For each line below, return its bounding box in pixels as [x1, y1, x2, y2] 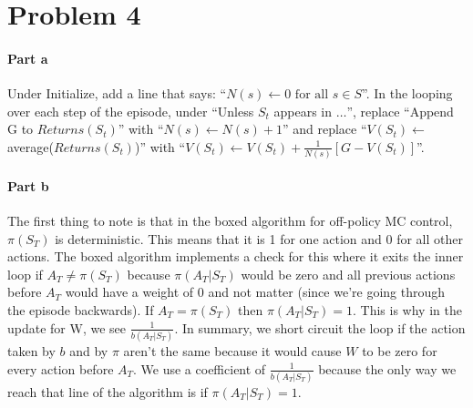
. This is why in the [353, 301, 462, 320]
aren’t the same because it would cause [123, 341, 342, 360]
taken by [7, 341, 56, 360]
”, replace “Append [346, 101, 454, 120]
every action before [7, 359, 114, 378]
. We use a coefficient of [133, 359, 266, 378]
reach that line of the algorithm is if [7, 382, 208, 401]
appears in [273, 101, 333, 120]
